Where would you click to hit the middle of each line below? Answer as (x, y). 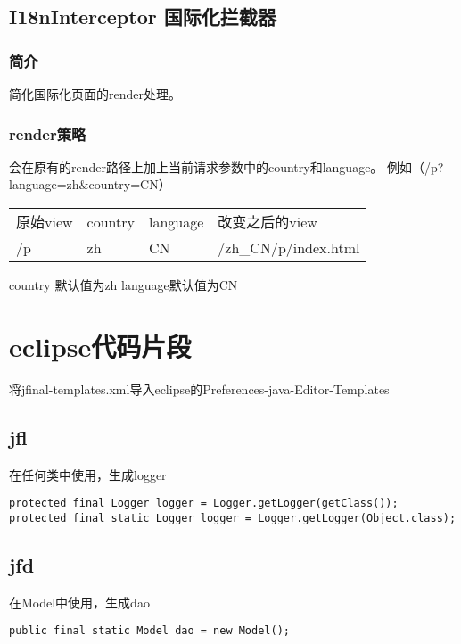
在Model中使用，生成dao (79, 602)
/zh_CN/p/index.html (289, 248)
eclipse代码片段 (100, 346)
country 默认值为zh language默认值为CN (123, 285)
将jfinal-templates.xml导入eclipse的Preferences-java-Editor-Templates (199, 388)
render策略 (48, 133)
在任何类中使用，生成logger (88, 474)
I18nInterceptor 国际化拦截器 (143, 17)
